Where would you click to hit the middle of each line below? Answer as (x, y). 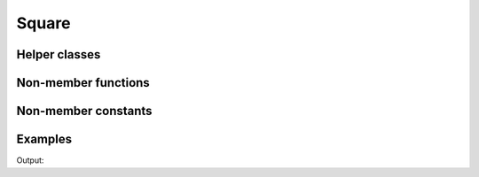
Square (43, 23)
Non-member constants (84, 111)
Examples (44, 139)
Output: (30, 160)
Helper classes (59, 54)
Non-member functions (83, 83)
